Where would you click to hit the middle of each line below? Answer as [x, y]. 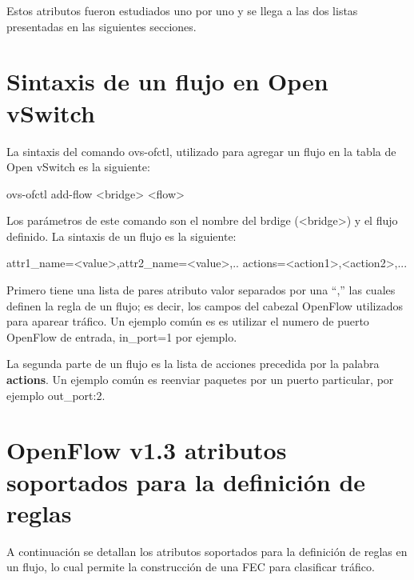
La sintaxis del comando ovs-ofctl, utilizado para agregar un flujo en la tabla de [201, 151]
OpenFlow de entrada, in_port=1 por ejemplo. [122, 336]
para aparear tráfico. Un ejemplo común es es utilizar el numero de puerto [188, 321]
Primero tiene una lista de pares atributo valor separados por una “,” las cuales [201, 290]
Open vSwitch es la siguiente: [78, 167]
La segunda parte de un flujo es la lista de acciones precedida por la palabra [193, 364]
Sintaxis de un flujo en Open [167, 81]
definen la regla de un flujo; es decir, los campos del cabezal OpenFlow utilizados [205, 305]
